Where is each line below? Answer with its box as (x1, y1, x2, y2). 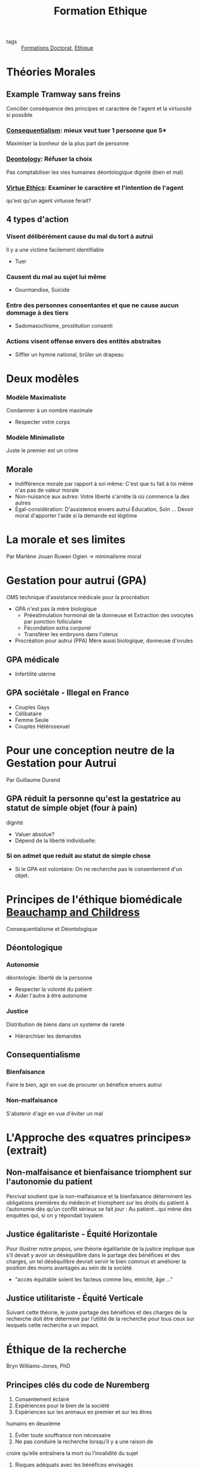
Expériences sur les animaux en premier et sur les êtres (14, 1408, 153, 1416)
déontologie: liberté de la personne (6, 974, 93, 981)
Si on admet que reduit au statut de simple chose (6, 852, 151, 860)
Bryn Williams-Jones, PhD (6, 1362, 71, 1370)
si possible (6, 111, 33, 119)
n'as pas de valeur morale (14, 486, 80, 494)
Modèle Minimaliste (6, 433, 65, 442)
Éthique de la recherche (6, 1343, 127, 1356)
